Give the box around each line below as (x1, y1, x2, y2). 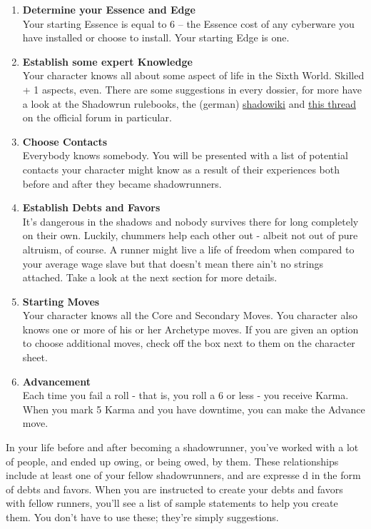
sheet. (22, 350, 48, 365)
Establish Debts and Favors (22, 200, 161, 215)
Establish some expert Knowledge (22, 54, 193, 69)
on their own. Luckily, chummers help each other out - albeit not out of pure (22, 228, 358, 243)
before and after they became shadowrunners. (22, 176, 222, 191)
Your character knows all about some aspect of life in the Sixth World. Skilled (22, 68, 365, 83)
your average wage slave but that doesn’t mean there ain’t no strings (22, 256, 324, 271)
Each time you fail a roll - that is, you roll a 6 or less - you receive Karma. (22, 388, 349, 403)
